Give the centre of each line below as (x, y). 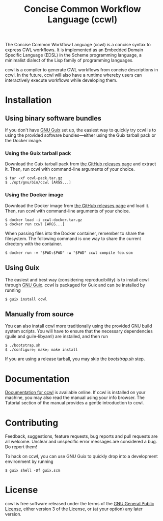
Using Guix (22, 268)
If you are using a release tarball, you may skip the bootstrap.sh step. (75, 359)
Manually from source (40, 314)
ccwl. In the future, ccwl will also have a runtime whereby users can (74, 75)
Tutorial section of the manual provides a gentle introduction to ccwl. (75, 403)
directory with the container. (34, 244)
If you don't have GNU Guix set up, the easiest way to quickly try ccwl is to (81, 130)
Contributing (32, 423)
